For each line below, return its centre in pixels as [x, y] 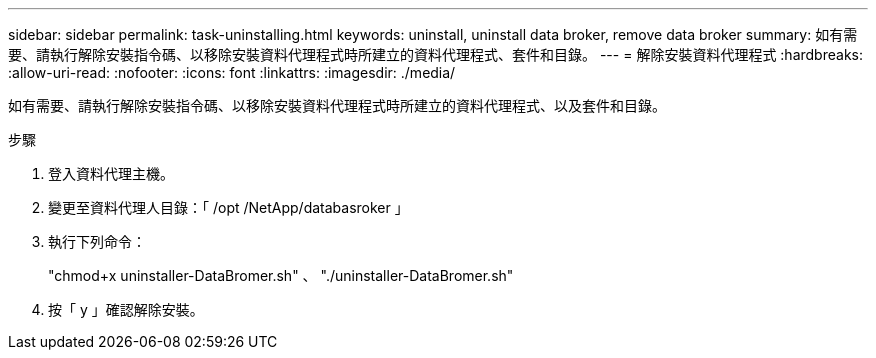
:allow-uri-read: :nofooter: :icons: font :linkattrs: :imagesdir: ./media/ [232, 72]
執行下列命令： [97, 241]
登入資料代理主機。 [111, 173]
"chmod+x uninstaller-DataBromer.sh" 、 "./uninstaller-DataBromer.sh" [281, 275]
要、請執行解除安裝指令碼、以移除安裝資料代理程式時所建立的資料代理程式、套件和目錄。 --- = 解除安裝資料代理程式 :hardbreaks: [435, 54]
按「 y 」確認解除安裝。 [126, 309]
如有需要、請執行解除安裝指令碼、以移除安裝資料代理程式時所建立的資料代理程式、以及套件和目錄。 [337, 105]
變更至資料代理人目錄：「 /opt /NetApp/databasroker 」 [228, 207]
